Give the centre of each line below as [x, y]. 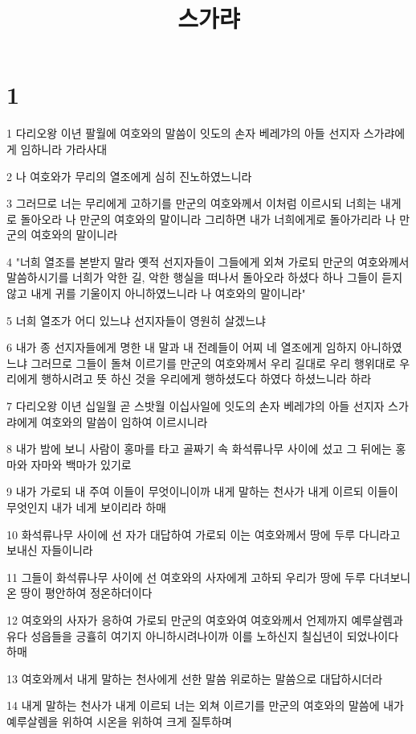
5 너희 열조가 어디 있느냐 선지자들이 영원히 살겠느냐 [136, 320]
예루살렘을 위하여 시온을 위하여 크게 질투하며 [119, 721]
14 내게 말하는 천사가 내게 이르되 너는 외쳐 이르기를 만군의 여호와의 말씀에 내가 [205, 705]
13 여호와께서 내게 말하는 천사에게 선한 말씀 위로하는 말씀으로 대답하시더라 [195, 678]
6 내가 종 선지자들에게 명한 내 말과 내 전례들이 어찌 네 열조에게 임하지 [182, 347]
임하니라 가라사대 [64, 148]
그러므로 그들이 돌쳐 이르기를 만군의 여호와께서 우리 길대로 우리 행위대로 [213, 363]
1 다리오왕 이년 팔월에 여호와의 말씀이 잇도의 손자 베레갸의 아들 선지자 [184, 133]
